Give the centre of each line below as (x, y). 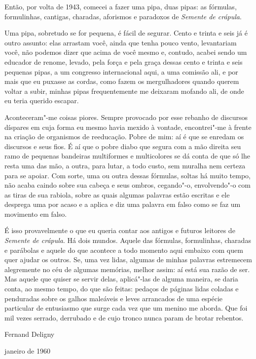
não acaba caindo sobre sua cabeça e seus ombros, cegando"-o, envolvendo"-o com (128, 185)
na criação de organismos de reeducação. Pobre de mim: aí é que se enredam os (124, 137)
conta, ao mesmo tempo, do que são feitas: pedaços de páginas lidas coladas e (122, 289)
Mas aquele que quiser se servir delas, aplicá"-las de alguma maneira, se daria (121, 279)
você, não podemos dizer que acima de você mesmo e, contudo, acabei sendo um (126, 52)
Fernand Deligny (30, 334)
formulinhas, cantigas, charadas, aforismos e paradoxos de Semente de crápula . (123, 16)
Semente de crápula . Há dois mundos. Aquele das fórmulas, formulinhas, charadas (128, 240)
